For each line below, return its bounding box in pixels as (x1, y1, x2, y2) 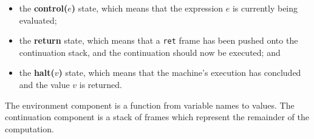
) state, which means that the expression (71, 2, 224, 14)
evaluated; (19, 13, 57, 26)
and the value (19, 78, 70, 91)
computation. (5, 122, 54, 135)
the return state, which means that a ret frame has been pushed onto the (19, 34, 298, 47)
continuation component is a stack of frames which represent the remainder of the (5, 110, 309, 123)
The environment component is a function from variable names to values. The (5, 98, 295, 111)
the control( (19, 2, 68, 14)
